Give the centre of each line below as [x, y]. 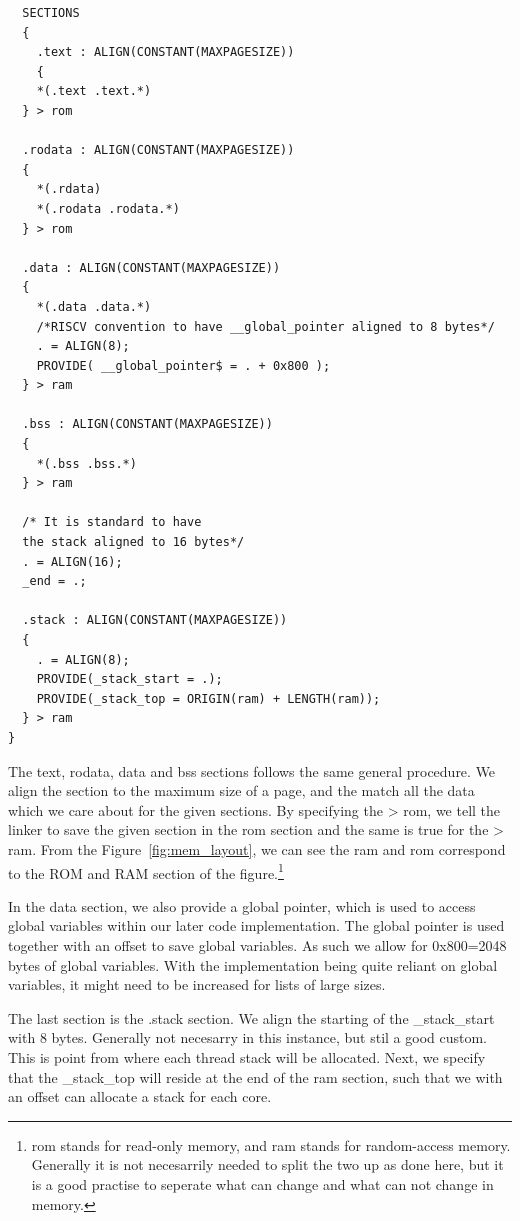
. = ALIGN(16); [72, 561]
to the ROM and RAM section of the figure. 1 [146, 871]
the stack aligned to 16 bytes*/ [133, 542]
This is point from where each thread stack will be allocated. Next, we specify [247, 1056]
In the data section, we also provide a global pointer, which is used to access [242, 905]
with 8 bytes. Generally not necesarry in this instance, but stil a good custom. [248, 1037]
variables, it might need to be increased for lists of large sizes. [197, 984]
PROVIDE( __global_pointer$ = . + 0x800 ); [183, 365]
